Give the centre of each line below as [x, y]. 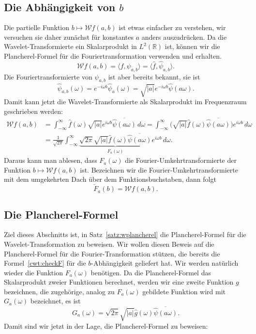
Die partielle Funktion [37, 27]
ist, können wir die [192, 46]
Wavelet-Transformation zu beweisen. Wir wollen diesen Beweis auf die [109, 244]
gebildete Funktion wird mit [184, 291]
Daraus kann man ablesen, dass [51, 160]
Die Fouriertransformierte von [48, 76]
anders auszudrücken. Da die [184, 37]
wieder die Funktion [33, 272]
